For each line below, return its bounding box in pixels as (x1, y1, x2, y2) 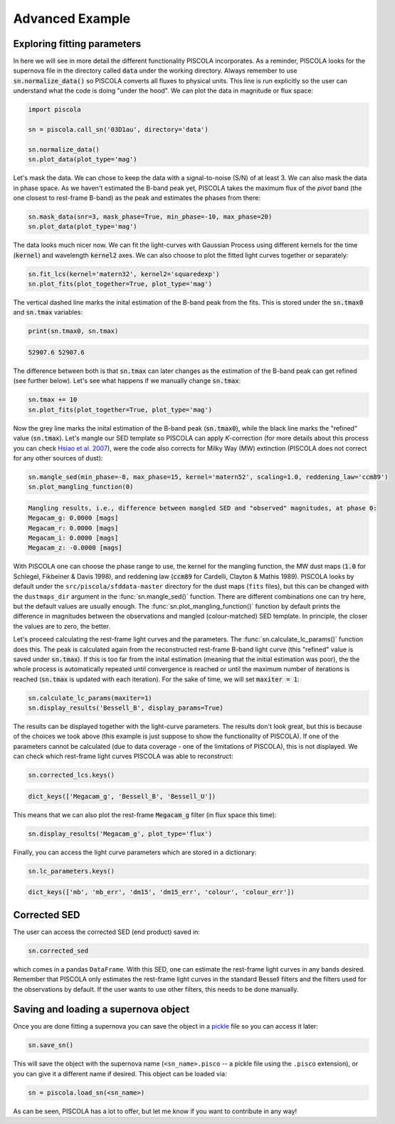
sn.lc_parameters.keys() (28, 867, 115, 875)
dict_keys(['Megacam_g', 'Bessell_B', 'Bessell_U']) (28, 792, 216, 800)
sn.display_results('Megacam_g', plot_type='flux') (28, 829, 213, 838)
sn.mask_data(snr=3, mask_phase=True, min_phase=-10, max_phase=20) (28, 212, 273, 221)
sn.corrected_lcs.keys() (28, 771, 115, 779)
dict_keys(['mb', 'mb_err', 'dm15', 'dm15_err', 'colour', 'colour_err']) (28, 888, 295, 896)
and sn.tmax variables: (13, 308, 83, 317)
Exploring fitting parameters (13, 38, 142, 50)
